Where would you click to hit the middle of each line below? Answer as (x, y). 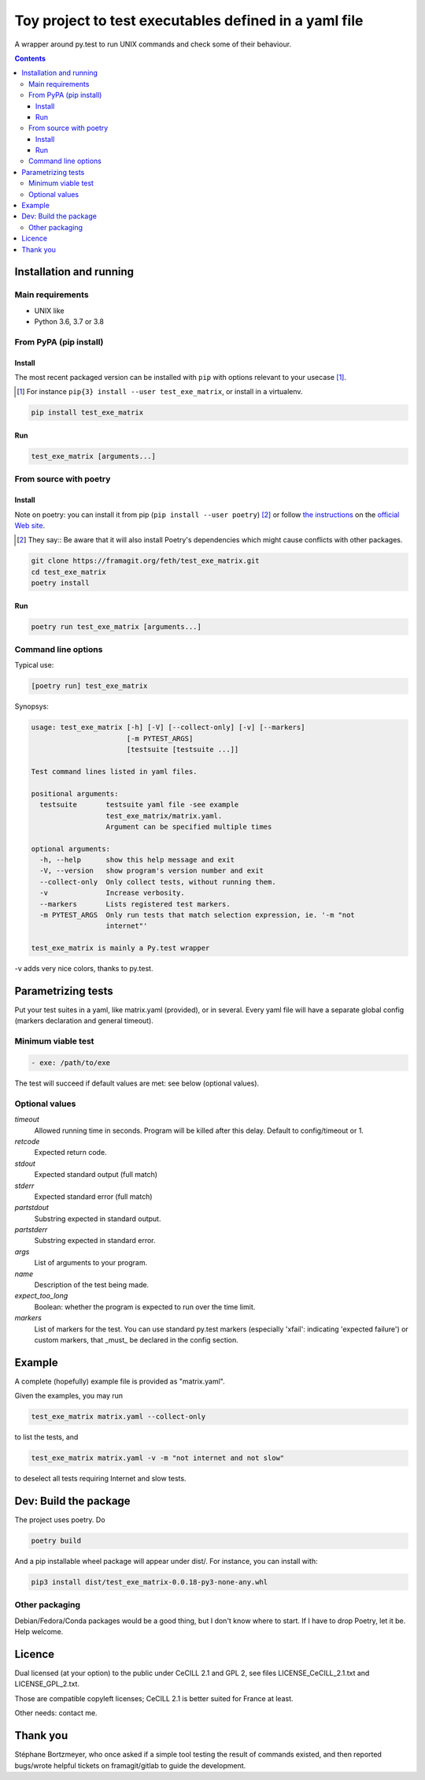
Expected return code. (70, 1153)
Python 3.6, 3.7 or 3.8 (69, 322)
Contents (30, 58)
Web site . (30, 525)
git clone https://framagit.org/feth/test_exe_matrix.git (145, 561)
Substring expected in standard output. (98, 1219)
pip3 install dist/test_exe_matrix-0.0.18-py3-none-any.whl (150, 1582)
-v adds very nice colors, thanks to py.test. (84, 969)
